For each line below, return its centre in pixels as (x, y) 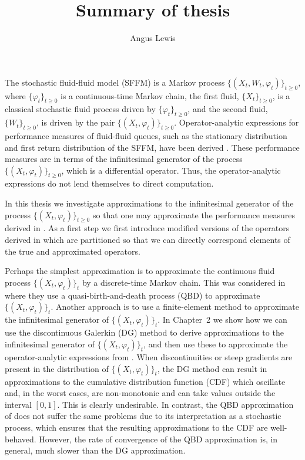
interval (18, 404)
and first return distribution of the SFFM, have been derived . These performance (152, 147)
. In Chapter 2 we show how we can (222, 319)
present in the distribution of (57, 368)
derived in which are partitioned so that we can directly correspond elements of (148, 240)
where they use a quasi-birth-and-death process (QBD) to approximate (133, 295)
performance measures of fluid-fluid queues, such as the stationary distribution (146, 135)
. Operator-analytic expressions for (237, 122)
